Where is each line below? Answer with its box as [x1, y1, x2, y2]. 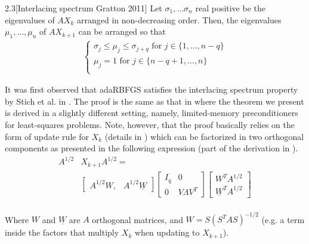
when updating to [134, 226, 200, 239]
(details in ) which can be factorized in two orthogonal [104, 130, 304, 142]
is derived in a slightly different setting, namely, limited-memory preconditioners [5, 106, 298, 119]
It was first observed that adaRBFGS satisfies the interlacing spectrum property [5, 83, 298, 96]
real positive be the [195, 2, 266, 14]
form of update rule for [5, 130, 89, 142]
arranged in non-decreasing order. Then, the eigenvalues [76, 13, 282, 26]
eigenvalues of [5, 13, 55, 26]
